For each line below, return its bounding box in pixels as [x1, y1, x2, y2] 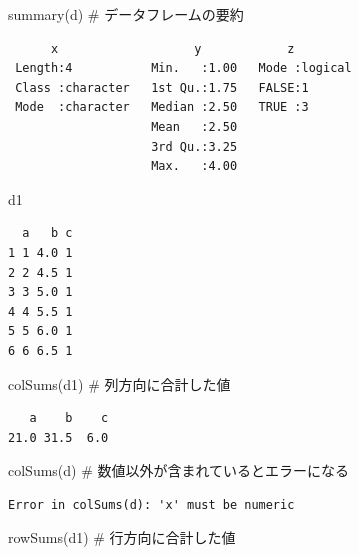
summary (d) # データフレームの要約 [8, 4, 244, 24]
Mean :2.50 [151, 119, 238, 134]
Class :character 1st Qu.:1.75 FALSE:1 [15, 80, 309, 95]
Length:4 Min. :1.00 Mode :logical [15, 61, 352, 76]
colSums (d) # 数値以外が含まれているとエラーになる [8, 460, 350, 481]
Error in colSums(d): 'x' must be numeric [8, 497, 295, 512]
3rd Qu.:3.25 [151, 139, 238, 154]
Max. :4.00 [151, 159, 238, 174]
